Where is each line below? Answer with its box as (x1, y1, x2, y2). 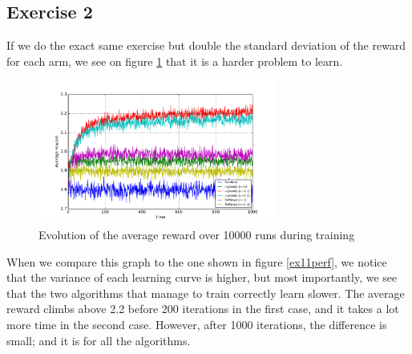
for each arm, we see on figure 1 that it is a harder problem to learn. (6, 52, 343, 69)
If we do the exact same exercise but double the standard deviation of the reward (6, 37, 406, 54)
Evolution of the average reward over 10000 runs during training (38, 226, 355, 242)
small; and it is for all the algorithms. (6, 332, 191, 348)
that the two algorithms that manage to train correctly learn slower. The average (6, 284, 405, 301)
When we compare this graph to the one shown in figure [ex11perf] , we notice (6, 253, 387, 270)
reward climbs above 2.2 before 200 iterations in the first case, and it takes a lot (6, 300, 399, 317)
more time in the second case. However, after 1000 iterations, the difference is (6, 315, 387, 332)
